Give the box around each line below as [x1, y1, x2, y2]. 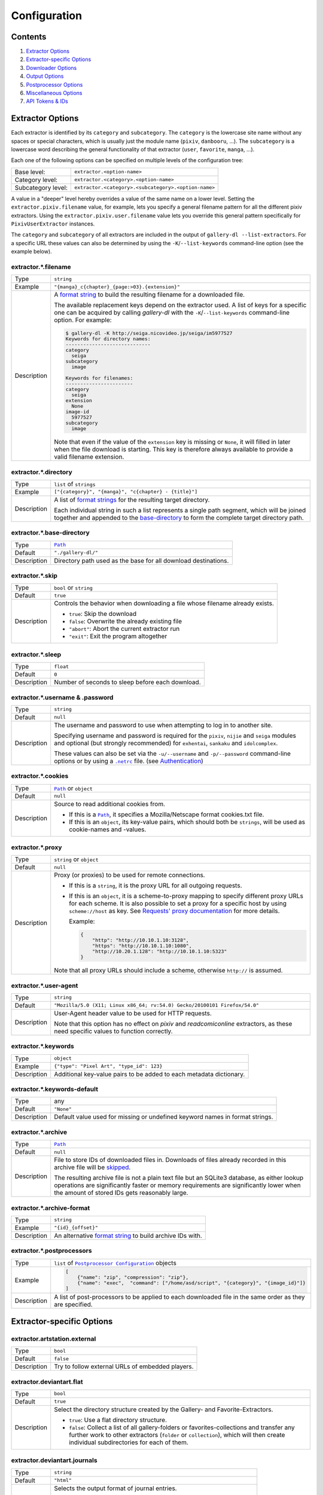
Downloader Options [26, 64, 77, 71]
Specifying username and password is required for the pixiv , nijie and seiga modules [54, 731, 296, 740]
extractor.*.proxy [11, 843, 62, 852]
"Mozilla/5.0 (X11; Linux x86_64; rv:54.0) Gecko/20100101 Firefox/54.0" [54, 1002, 260, 1009]
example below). [11, 248, 52, 255]
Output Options [26, 72, 64, 80]
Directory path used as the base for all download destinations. [54, 556, 229, 565]
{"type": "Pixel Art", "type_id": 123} [54, 1063, 163, 1070]
